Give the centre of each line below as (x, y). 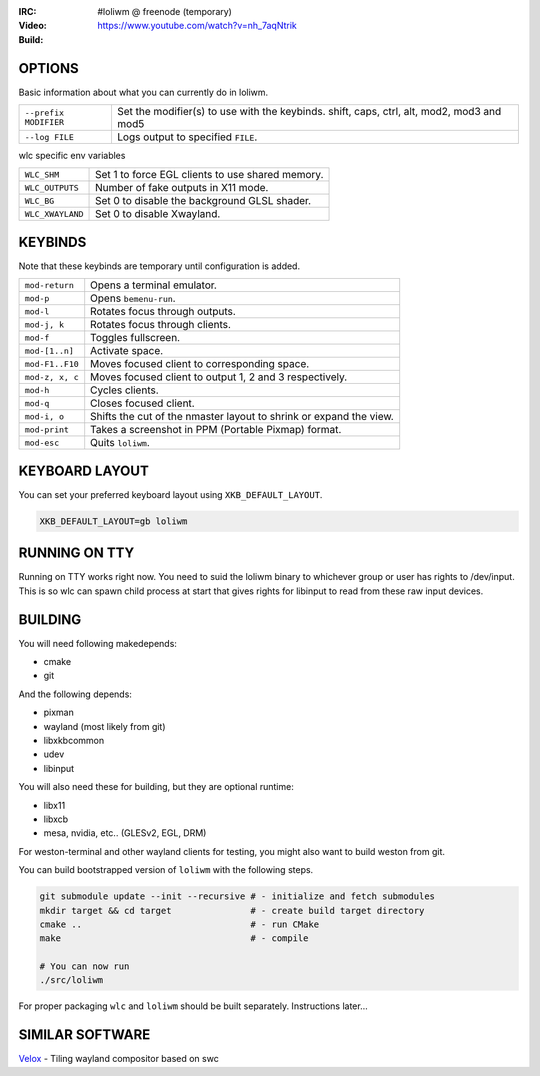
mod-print (47, 429)
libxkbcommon (74, 741)
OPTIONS (48, 68)
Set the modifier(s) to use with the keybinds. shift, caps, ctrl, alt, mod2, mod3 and (309, 112)
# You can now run (84, 966)
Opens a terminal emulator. (153, 285)
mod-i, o (44, 416)
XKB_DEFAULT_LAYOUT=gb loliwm (113, 521)
